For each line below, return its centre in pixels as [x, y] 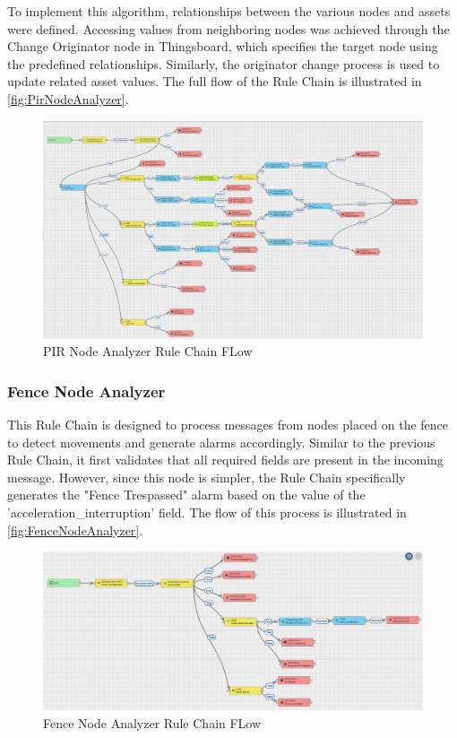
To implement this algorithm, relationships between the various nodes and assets [229, 11]
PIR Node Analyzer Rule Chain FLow [148, 351]
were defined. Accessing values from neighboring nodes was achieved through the [228, 28]
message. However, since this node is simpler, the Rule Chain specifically [207, 477]
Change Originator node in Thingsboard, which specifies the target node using [223, 46]
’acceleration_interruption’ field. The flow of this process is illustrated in [207, 512]
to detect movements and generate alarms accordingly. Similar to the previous [221, 442]
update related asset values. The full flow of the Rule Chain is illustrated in [215, 81]
